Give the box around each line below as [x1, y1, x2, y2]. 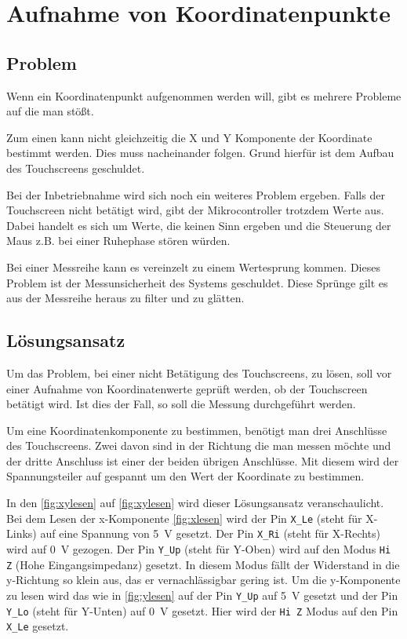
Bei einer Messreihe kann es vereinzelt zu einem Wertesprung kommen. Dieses [6, 258, 380, 275]
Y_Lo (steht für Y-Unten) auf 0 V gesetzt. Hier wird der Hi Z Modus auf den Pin [6, 602, 398, 619]
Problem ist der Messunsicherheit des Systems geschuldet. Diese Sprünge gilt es [6, 274, 388, 290]
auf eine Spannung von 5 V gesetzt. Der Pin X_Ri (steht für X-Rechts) [40, 525, 381, 542]
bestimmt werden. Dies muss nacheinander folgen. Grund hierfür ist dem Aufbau [6, 144, 394, 161]
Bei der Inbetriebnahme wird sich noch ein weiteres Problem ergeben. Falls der [6, 186, 385, 203]
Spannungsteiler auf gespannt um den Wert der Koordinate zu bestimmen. [6, 468, 365, 484]
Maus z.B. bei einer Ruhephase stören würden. [6, 232, 231, 249]
